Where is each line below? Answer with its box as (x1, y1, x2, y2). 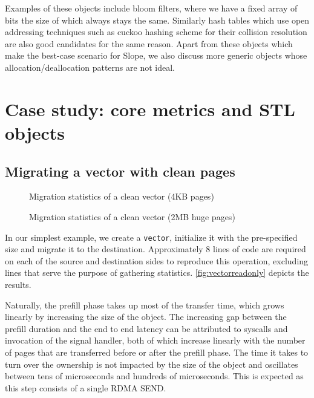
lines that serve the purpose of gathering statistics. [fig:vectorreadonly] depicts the (5, 266, 309, 279)
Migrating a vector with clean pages (5, 161, 235, 180)
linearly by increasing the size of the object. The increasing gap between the (5, 310, 287, 323)
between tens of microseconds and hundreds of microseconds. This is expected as (5, 370, 304, 382)
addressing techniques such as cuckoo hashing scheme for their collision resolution (5, 25, 307, 38)
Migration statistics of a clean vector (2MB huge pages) (29, 210, 235, 223)
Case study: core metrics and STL (5, 96, 295, 121)
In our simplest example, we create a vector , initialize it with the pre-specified (5, 230, 298, 243)
